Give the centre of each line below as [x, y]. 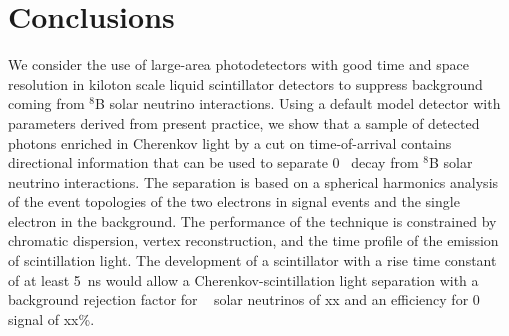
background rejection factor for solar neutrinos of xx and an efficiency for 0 [244, 299]
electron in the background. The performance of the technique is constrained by [252, 220]
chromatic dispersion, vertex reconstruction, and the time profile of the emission [253, 240]
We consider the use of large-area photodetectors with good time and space [238, 64]
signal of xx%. [51, 318]
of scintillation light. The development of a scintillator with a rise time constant [252, 260]
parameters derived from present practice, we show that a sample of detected [244, 122]
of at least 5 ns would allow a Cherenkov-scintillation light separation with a [243, 279]
